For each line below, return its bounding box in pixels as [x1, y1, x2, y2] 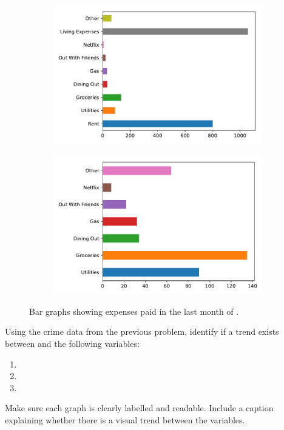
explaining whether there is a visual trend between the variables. [5, 414, 245, 426]
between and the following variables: [5, 337, 140, 350]
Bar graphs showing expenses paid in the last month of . [29, 304, 239, 317]
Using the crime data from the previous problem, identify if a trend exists [5, 325, 279, 338]
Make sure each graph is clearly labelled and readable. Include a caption [5, 401, 274, 414]
